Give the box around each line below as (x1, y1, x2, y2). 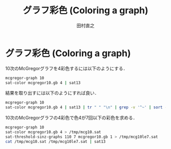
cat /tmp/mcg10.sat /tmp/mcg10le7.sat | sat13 (5, 139, 106, 144)
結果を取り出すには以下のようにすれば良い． (5, 90, 99, 96)
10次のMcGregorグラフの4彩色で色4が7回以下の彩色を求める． (5, 115, 138, 121)
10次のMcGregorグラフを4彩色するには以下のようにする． (5, 65, 128, 71)
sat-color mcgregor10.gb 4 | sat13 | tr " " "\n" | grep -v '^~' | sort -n (5, 105, 169, 110)
